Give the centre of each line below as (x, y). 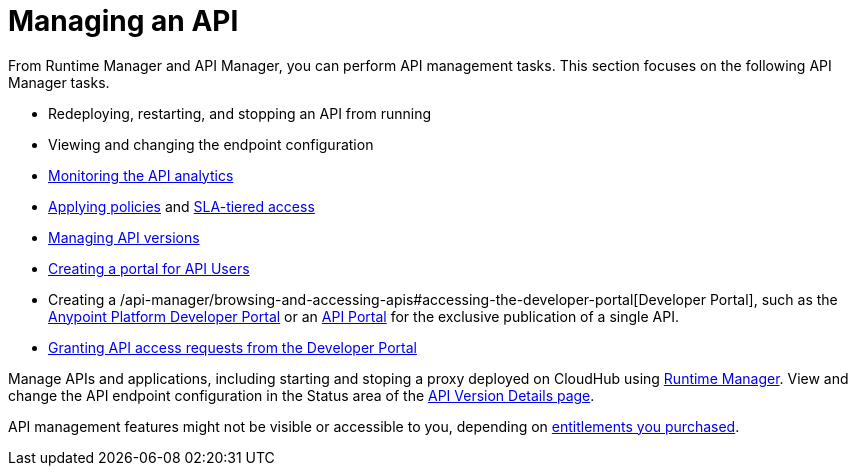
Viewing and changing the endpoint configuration (211, 144)
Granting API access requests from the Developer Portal (232, 347)
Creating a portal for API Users (149, 268)
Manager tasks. (59, 82)
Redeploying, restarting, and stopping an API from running (239, 113)
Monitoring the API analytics (141, 175)
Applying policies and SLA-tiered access (181, 206)
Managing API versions (124, 237)
